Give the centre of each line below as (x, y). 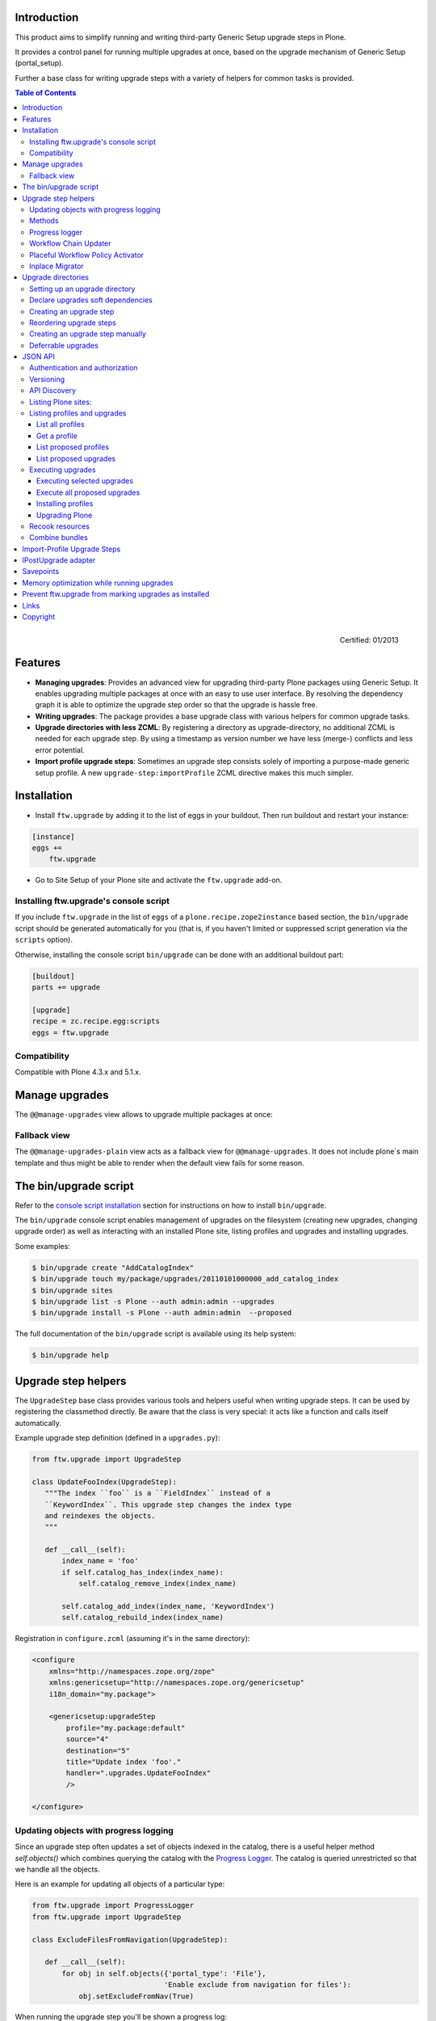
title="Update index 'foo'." (124, 1762)
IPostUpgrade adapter (59, 560)
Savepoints (41, 572)
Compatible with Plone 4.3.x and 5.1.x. (78, 1072)
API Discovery (53, 390)
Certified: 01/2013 (369, 640)
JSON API (39, 357)
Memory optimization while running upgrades (98, 583)
